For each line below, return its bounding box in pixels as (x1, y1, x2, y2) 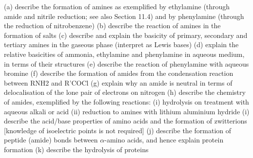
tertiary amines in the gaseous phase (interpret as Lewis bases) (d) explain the (4, 39, 239, 50)
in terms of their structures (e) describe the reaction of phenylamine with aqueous (4, 58, 249, 69)
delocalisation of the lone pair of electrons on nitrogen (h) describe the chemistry (4, 87, 246, 97)
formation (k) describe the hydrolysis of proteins (4, 144, 149, 154)
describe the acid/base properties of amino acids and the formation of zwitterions (4, 116, 247, 126)
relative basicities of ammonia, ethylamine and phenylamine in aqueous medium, (4, 49, 245, 59)
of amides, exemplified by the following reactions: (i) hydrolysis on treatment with (4, 96, 249, 106)
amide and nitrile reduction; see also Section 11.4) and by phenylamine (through (4, 11, 244, 21)
